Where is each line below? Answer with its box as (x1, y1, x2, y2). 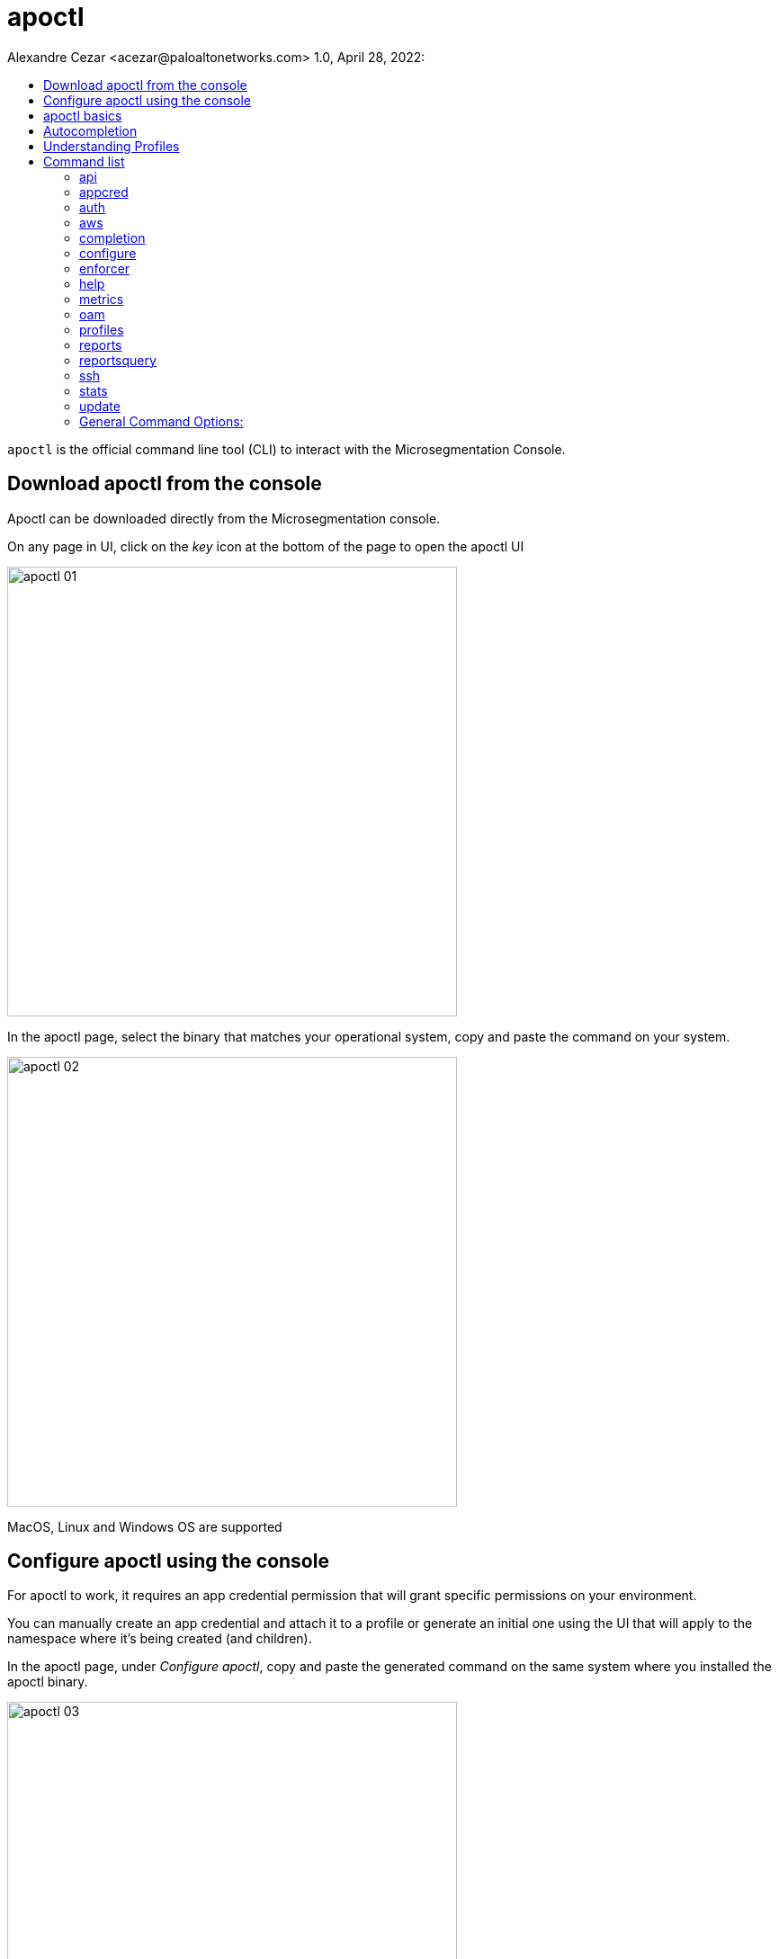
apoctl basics (43, 107, 122, 123)
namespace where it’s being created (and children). (7, 1631, 312, 1647)
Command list (43, 153, 125, 169)
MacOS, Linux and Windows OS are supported (7, 1518, 282, 1534)
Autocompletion (43, 122, 138, 139)
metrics (79, 291, 124, 307)
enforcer (79, 260, 130, 276)
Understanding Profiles (43, 138, 180, 154)
